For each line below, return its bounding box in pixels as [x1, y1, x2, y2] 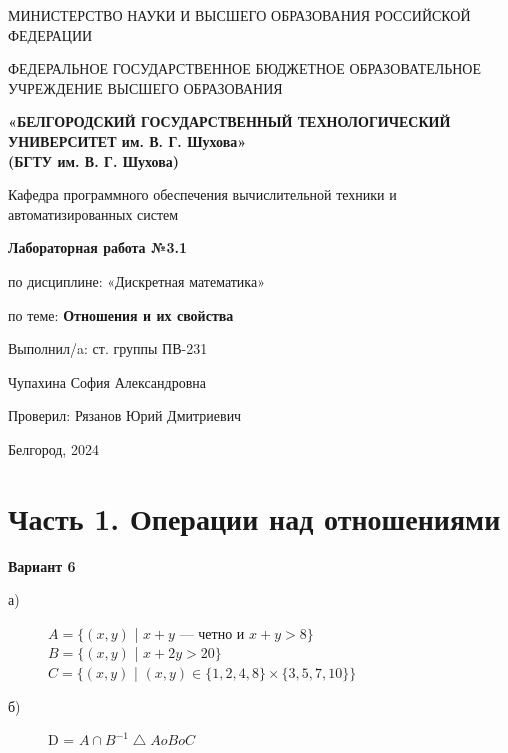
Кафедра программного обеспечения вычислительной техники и [8, 184, 397, 205]
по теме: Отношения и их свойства [8, 304, 234, 325]
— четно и [179, 622, 245, 643]
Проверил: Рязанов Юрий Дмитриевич [8, 405, 242, 426]
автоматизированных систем [8, 203, 179, 224]
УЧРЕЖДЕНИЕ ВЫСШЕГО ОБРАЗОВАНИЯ [8, 77, 283, 98]
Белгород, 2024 [8, 438, 99, 459]
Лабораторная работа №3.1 [8, 237, 187, 258]
